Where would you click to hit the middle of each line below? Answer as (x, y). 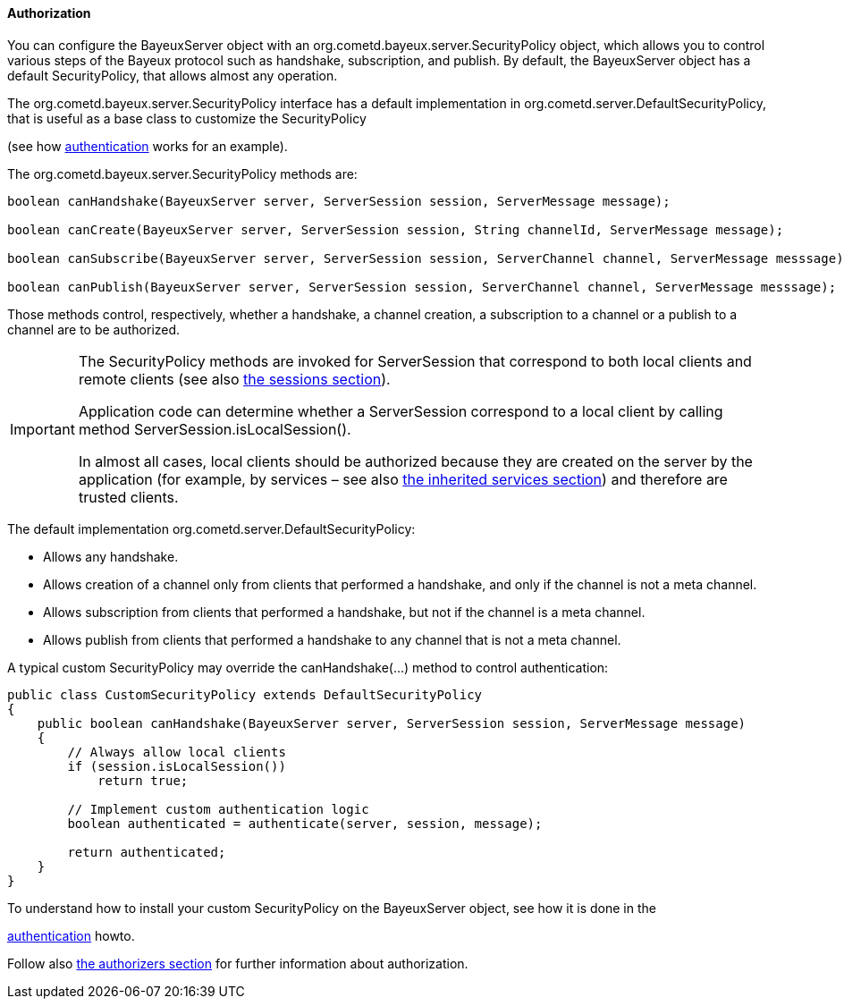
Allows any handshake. (111, 556)
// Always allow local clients (177, 752)
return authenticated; (147, 852)
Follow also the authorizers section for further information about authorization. (238, 963)
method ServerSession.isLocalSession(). (215, 429)
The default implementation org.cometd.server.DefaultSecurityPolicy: (211, 528)
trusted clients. (128, 497)
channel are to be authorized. (94, 329)
